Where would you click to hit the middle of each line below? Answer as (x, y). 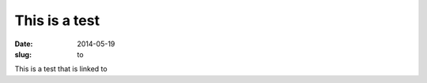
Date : (24, 44)
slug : (23, 54)
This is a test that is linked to (61, 69)
